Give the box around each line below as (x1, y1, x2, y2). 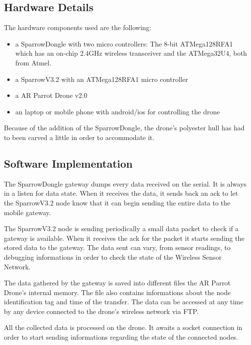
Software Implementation (4, 156, 133, 171)
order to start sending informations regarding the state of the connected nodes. (4, 332, 238, 342)
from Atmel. (15, 57, 52, 67)
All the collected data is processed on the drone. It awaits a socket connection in (4, 322, 243, 332)
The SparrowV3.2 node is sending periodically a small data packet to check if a (4, 223, 239, 234)
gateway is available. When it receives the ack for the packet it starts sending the (4, 233, 245, 243)
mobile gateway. (4, 207, 51, 217)
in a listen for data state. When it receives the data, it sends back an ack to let (4, 188, 238, 198)
